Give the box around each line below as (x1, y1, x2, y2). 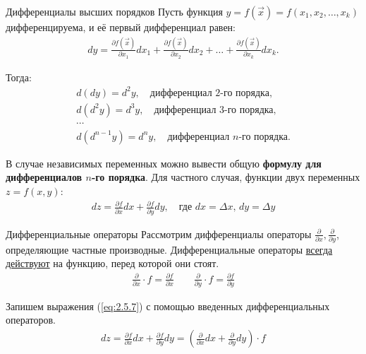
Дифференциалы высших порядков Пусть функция (6, 4, 223, 18)
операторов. (6, 312, 56, 327)
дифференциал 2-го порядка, (150, 88, 272, 98)
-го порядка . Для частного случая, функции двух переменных (91, 170, 360, 184)
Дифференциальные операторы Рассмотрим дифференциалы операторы (6, 226, 312, 241)
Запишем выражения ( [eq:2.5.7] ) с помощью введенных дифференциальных (6, 298, 330, 313)
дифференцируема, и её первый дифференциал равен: (6, 20, 236, 34)
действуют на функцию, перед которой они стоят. (6, 256, 219, 271)
